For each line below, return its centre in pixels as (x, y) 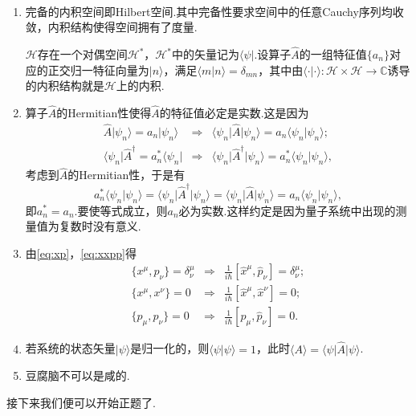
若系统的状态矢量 (70, 348)
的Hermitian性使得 (104, 112)
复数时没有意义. (100, 226)
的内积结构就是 (65, 86)
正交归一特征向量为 (98, 69)
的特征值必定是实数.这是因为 (234, 112)
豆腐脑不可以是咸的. (77, 375)
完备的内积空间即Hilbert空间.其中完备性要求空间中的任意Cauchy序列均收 (214, 11)
